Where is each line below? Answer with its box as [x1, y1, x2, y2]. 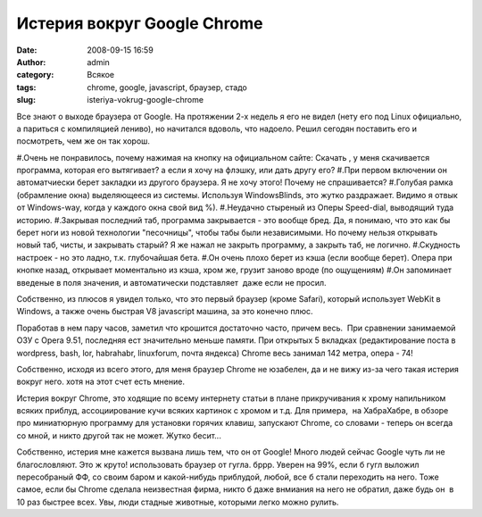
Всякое [87, 70, 115, 80]
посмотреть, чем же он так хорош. [16, 136, 151, 146]
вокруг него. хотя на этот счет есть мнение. [16, 376, 185, 388]
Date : [16, 45, 37, 55]
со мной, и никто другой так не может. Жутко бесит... [16, 429, 222, 441]
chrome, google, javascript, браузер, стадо [87, 81, 247, 93]
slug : [16, 95, 36, 105]
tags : [16, 81, 37, 93]
